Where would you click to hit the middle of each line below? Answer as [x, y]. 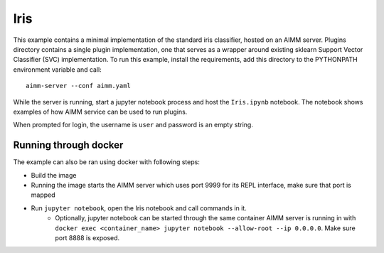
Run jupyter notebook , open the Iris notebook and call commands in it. [139, 208]
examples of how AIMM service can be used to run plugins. [100, 112]
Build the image [54, 175]
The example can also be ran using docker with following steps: [107, 162]
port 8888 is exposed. [87, 237]
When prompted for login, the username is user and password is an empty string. [133, 125]
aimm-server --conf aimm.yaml [79, 86]
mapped [43, 195]
